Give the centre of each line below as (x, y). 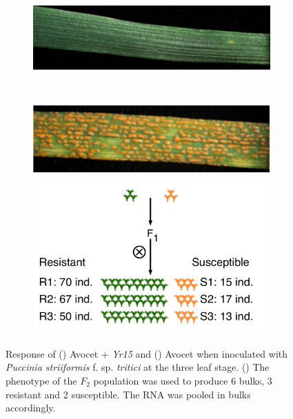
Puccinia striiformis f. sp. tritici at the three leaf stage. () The (138, 367)
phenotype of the (41, 380)
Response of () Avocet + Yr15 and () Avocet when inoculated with (147, 353)
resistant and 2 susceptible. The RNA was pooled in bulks (128, 394)
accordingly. (31, 408)
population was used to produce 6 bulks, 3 (183, 380)
